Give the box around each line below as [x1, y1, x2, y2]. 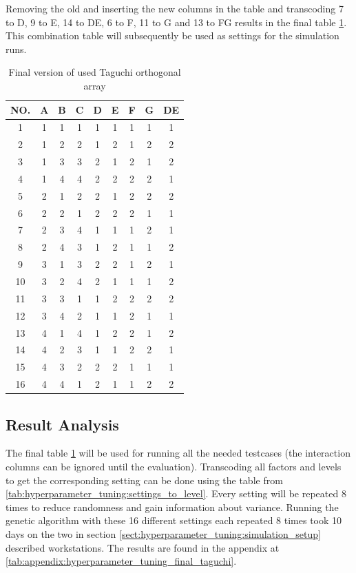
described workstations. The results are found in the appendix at [6, 540, 280, 554]
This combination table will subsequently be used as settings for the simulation [6, 28, 339, 43]
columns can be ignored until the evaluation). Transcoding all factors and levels [6, 459, 342, 473]
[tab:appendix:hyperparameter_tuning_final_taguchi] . [6, 554, 237, 568]
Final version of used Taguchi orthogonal [8, 65, 181, 79]
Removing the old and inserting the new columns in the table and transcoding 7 [6, 1, 344, 15]
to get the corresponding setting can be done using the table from [6, 472, 283, 487]
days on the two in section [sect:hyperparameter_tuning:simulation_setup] [6, 526, 321, 541]
